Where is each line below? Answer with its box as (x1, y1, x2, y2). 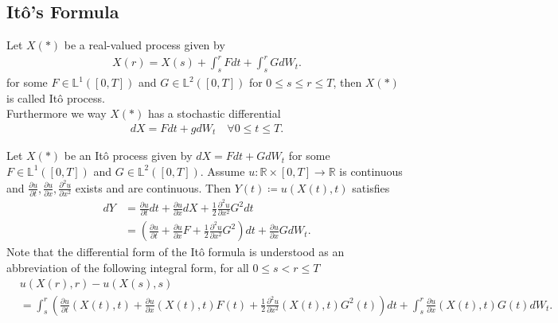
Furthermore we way (6, 105, 107, 122)
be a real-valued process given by (64, 37, 225, 53)
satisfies (352, 179, 390, 196)
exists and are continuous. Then (75, 179, 231, 196)
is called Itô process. (6, 89, 105, 106)
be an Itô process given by (64, 147, 193, 164)
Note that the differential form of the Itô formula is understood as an (6, 243, 345, 260)
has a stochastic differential (147, 105, 281, 122)
